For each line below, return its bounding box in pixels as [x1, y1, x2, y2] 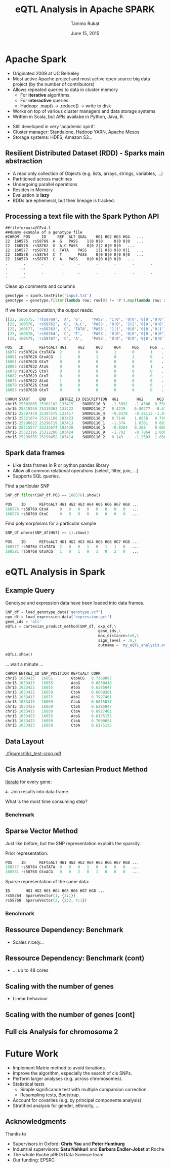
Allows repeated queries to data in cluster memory [12, 86, 118, 93]
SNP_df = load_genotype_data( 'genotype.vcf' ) [5, 609, 103, 615]
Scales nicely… [12, 939, 44, 945]
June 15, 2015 [70, 30, 100, 36]
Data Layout [5, 737, 44, 745]
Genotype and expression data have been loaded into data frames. [5, 600, 145, 606]
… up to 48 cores [12, 967, 49, 973]
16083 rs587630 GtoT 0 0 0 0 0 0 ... [5, 387, 168, 393]
